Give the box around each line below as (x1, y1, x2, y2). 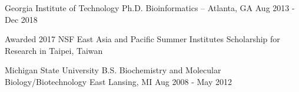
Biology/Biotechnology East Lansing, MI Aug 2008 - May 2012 (5, 75, 232, 87)
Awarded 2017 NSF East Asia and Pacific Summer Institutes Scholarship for (5, 33, 280, 45)
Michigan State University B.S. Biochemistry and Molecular (5, 64, 221, 76)
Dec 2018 (5, 13, 38, 25)
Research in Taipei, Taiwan (5, 44, 103, 56)
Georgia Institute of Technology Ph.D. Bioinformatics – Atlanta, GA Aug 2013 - (5, 2, 295, 13)
